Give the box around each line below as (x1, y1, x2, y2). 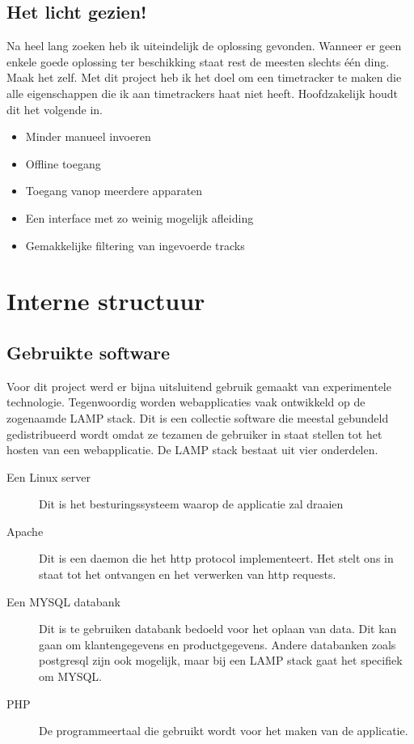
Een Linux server (6, 468, 91, 485)
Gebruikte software (6, 339, 171, 364)
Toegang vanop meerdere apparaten (25, 182, 203, 199)
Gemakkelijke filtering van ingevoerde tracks (25, 236, 245, 253)
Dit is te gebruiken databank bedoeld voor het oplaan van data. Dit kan (39, 620, 397, 637)
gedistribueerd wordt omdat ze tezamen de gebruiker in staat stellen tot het (6, 425, 382, 442)
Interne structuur (6, 284, 205, 317)
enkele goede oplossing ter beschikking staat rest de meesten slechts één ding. (6, 53, 390, 70)
